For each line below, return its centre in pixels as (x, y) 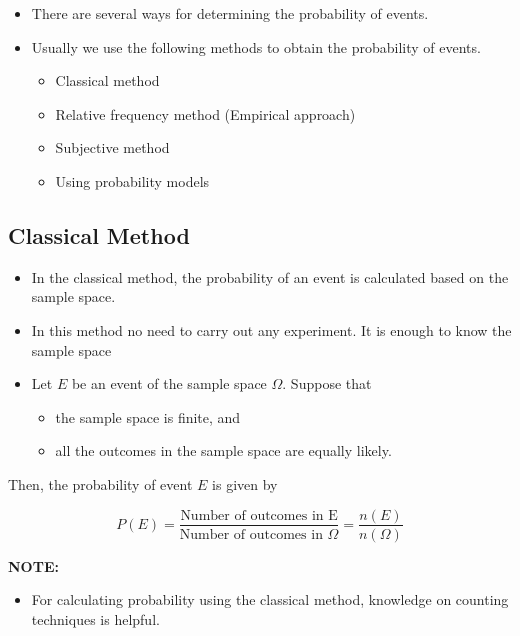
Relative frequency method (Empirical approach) (205, 113)
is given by (245, 483)
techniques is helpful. (95, 618)
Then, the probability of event (100, 483)
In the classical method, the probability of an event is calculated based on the (270, 276)
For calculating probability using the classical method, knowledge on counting (270, 599)
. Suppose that (327, 383)
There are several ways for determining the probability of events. (230, 13)
